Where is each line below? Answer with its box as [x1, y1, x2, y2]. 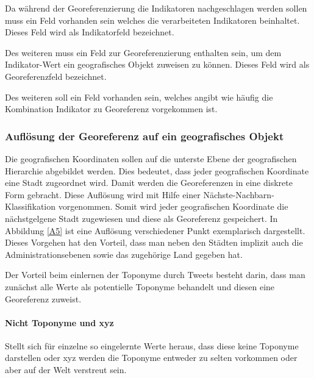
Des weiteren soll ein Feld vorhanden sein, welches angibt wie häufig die [5, 90, 273, 103]
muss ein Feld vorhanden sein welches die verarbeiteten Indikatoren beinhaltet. [5, 13, 300, 26]
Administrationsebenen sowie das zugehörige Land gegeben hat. [5, 248, 243, 260]
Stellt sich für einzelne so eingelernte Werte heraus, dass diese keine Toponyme [5, 339, 299, 352]
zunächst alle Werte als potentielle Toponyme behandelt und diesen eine [5, 280, 275, 293]
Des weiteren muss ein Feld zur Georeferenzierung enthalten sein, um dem [5, 46, 282, 59]
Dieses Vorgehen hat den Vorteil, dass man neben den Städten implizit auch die [5, 236, 303, 249]
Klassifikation [5, 200, 56, 213]
